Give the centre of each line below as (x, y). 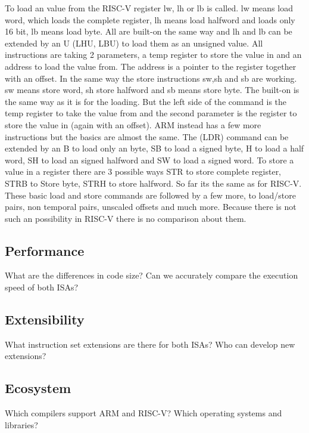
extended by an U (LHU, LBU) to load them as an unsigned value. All (134, 43)
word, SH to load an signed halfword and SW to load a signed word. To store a (149, 160)
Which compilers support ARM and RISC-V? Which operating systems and (143, 413)
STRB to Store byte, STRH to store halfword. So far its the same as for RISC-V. (153, 183)
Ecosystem (38, 388)
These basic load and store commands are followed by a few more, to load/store (150, 195)
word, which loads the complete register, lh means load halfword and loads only (150, 19)
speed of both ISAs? (42, 287)
